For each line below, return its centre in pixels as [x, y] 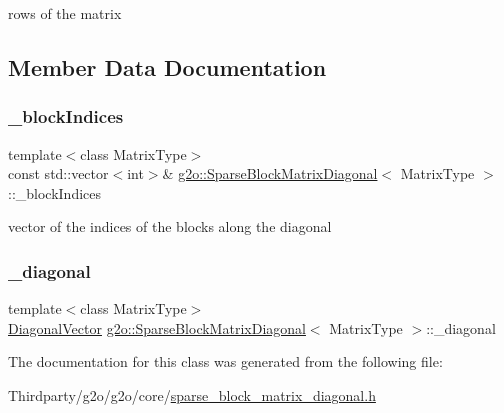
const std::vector [58, 173]
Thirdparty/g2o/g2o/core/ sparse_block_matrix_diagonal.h [192, 394]
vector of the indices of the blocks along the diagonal [170, 226]
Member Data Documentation [167, 66]
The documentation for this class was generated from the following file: [225, 361]
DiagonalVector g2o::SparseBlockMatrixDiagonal [157, 327]
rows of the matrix [65, 13]
